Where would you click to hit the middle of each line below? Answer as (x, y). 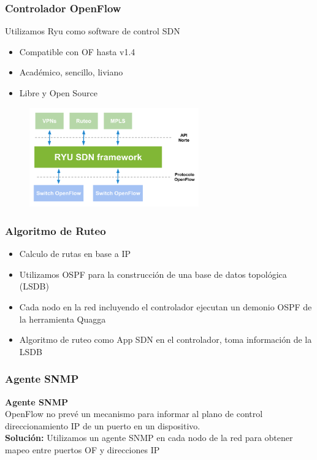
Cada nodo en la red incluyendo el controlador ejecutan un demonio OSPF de (166, 306)
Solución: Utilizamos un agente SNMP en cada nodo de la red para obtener (149, 438)
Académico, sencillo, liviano (71, 72)
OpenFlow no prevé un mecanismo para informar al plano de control (134, 414)
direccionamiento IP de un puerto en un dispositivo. (103, 425)
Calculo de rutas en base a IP (75, 254)
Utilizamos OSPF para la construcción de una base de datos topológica (153, 274)
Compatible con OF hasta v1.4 (77, 51)
